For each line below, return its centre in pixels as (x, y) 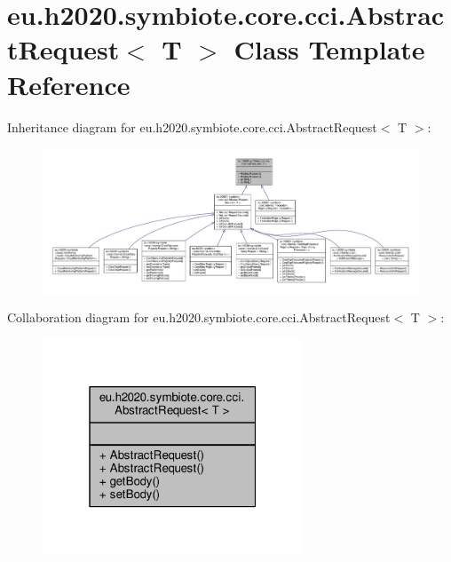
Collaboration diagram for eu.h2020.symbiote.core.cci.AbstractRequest (199, 317)
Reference (69, 84)
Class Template (329, 49)
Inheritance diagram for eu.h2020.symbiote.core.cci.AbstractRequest (192, 127)
